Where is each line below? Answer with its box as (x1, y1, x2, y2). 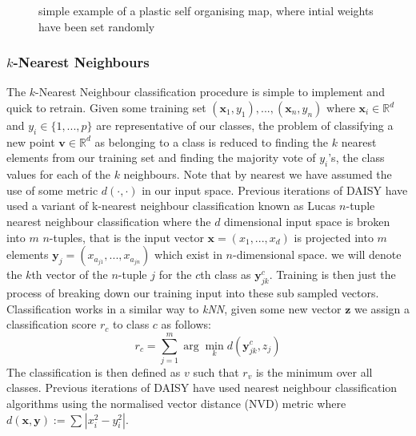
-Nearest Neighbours (13, 52, 150, 72)
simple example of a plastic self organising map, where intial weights (38, 2, 374, 18)
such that (193, 363, 239, 380)
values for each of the (6, 166, 110, 183)
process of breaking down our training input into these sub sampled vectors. (6, 284, 379, 301)
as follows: (161, 316, 211, 333)
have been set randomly (38, 18, 155, 34)
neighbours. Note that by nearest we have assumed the (123, 166, 392, 183)
